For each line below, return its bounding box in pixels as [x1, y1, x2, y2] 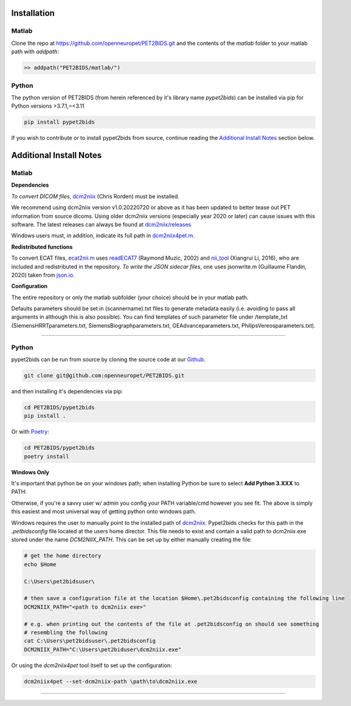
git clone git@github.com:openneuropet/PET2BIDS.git [24, 372, 185, 379]
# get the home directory [24, 552, 102, 559]
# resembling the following [24, 629, 108, 635]
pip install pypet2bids [24, 119, 96, 126]
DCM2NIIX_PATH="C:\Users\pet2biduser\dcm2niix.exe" [24, 646, 182, 653]
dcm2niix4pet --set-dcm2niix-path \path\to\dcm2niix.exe [24, 678, 198, 685]
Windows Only [11, 468, 50, 476]
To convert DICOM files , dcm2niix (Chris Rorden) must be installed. [11, 192, 179, 200]
